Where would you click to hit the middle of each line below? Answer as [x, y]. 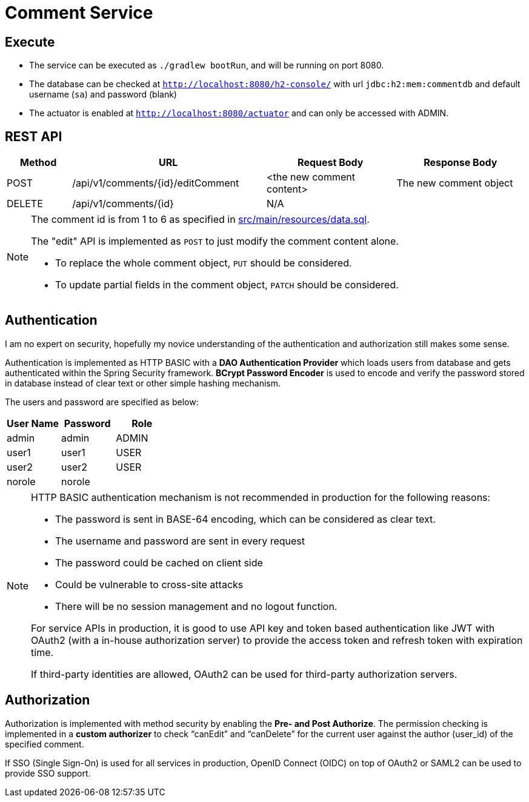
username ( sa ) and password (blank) [103, 94]
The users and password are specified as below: [102, 402]
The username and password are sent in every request [180, 541]
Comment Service [79, 13]
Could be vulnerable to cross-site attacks [149, 584]
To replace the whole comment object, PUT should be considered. [204, 263]
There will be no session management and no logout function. [196, 606]
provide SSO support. [48, 773]
